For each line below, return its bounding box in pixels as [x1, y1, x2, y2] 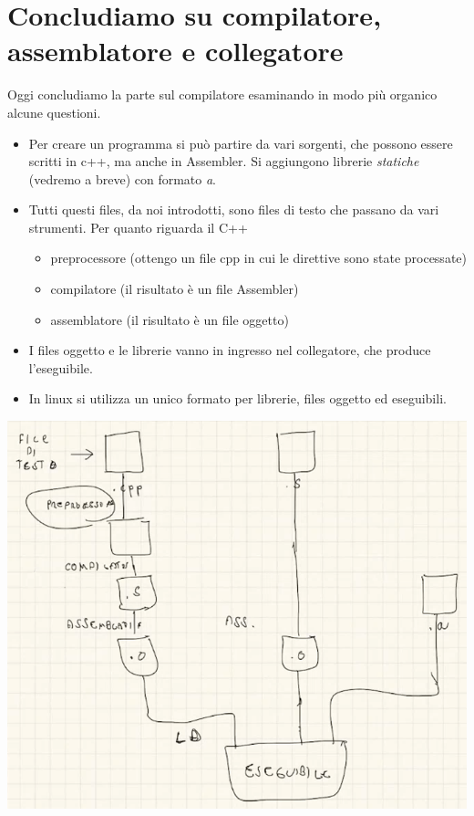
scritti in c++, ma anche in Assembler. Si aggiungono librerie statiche [28, 152, 419, 171]
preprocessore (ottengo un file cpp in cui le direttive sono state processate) [50, 248, 467, 267]
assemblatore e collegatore [7, 32, 344, 69]
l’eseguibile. [28, 358, 93, 377]
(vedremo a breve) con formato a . [28, 169, 217, 188]
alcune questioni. [7, 102, 101, 121]
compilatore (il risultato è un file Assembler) [50, 279, 299, 298]
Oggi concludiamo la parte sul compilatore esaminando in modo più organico [7, 85, 438, 104]
